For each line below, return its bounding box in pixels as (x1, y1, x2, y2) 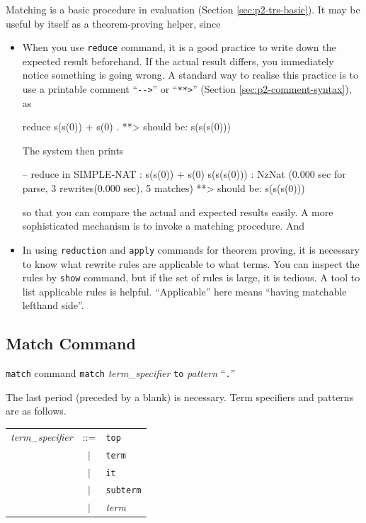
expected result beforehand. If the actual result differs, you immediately (22, 53, 334, 68)
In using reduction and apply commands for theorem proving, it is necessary (22, 242, 360, 257)
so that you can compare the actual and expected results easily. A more (22, 204, 333, 219)
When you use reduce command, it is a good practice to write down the (22, 40, 336, 55)
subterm (105, 485, 142, 496)
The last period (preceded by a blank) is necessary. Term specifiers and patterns (6, 389, 354, 404)
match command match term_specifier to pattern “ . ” (6, 366, 236, 381)
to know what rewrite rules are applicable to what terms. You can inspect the (22, 256, 360, 271)
